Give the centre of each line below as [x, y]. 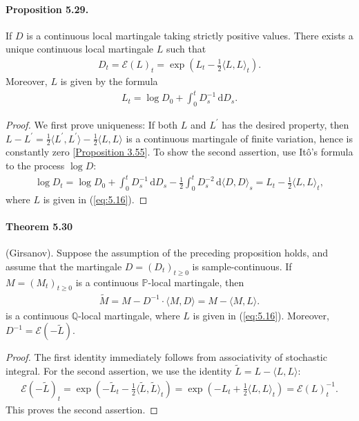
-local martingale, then [196, 282]
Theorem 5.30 [39, 226]
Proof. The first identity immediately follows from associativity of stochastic [166, 357]
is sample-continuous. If [242, 266]
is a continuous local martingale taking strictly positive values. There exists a [190, 35]
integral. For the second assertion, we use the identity [119, 371]
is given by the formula [109, 81]
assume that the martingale [64, 266]
